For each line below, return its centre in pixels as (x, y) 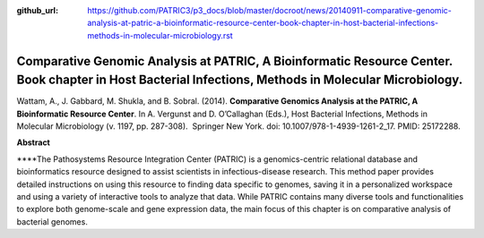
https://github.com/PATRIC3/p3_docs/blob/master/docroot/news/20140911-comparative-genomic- (269, 10)
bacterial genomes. (52, 221)
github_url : (37, 10)
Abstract (34, 142)
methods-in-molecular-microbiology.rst (160, 35)
